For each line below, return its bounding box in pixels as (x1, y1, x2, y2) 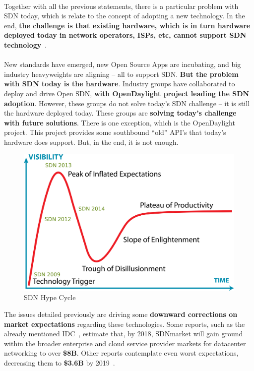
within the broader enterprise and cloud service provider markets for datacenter (4, 338, 246, 348)
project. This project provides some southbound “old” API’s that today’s (4, 127, 226, 137)
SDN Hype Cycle (24, 292, 76, 303)
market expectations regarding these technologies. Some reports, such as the (4, 318, 245, 329)
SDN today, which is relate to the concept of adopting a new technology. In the (4, 10, 245, 21)
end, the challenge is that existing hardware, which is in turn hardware (4, 20, 251, 30)
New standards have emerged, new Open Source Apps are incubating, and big (4, 59, 241, 69)
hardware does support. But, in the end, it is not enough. (4, 136, 179, 147)
